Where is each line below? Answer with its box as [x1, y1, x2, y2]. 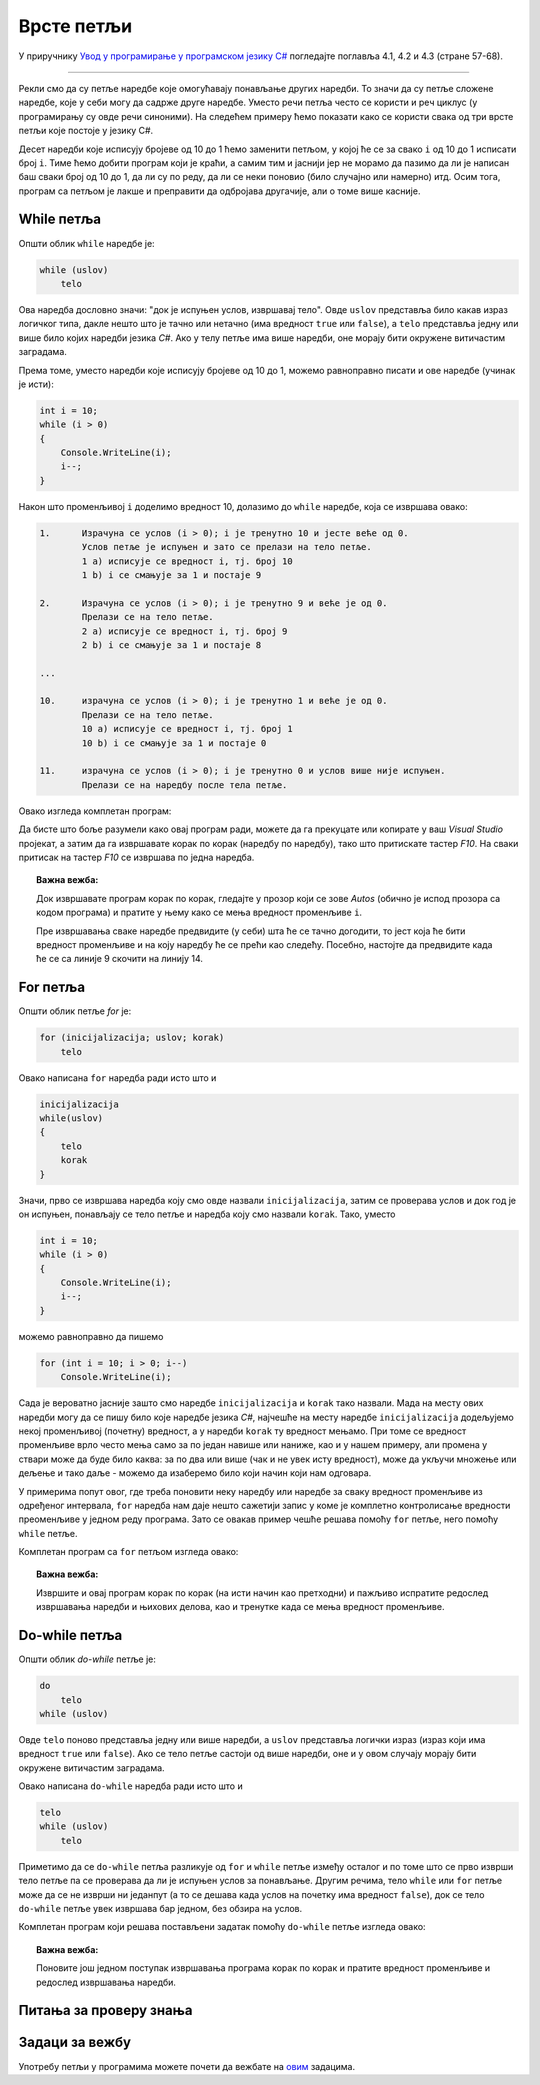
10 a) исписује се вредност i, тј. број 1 [81, 723, 294, 735]
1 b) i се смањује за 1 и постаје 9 [81, 569, 262, 580]
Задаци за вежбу [18, 2034, 132, 2051]
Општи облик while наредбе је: [18, 237, 155, 249]
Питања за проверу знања [18, 2002, 193, 2019]
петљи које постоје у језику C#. [18, 125, 154, 137]
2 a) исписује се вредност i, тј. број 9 [81, 625, 288, 637]
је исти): [18, 378, 54, 390]
